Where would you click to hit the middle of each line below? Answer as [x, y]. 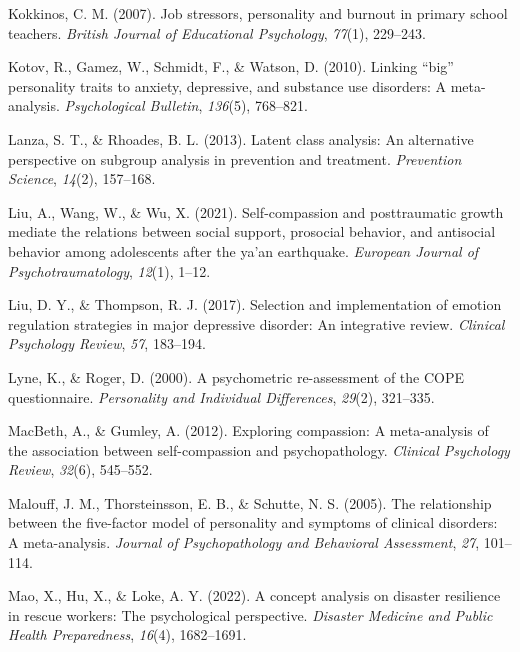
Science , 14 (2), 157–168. [82, 178]
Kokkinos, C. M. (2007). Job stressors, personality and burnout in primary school [258, 13]
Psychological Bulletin [131, 105]
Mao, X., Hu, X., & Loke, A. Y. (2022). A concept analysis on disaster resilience [254, 595]
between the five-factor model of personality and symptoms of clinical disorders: [253, 522]
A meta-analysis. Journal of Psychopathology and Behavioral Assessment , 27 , [244, 542]
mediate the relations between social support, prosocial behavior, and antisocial [252, 231]
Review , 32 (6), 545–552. [80, 469]
